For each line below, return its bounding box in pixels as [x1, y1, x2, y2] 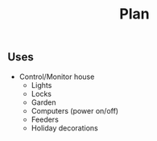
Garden [31, 97, 56, 107]
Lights [31, 80, 52, 89]
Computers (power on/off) [31, 106, 118, 115]
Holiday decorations [31, 122, 98, 133]
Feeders [31, 114, 60, 124]
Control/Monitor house [19, 72, 95, 81]
